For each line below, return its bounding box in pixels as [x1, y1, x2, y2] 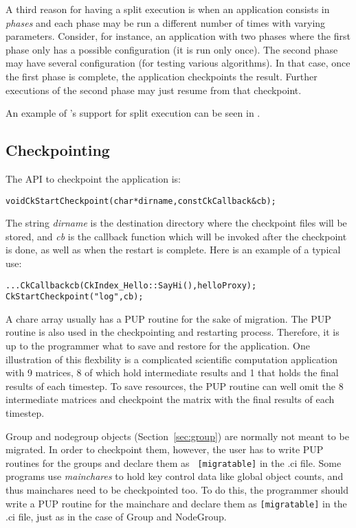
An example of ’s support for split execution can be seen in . [5, 106, 260, 120]
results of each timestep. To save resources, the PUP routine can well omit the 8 [5, 378, 344, 393]
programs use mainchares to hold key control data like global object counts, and [5, 469, 344, 483]
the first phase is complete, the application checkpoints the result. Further [5, 69, 318, 83]
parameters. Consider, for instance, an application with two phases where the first [5, 29, 351, 43]
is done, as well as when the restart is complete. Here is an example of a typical [5, 242, 341, 257]
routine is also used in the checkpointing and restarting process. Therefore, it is [5, 325, 340, 339]
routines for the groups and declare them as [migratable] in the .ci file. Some [5, 455, 342, 470]
